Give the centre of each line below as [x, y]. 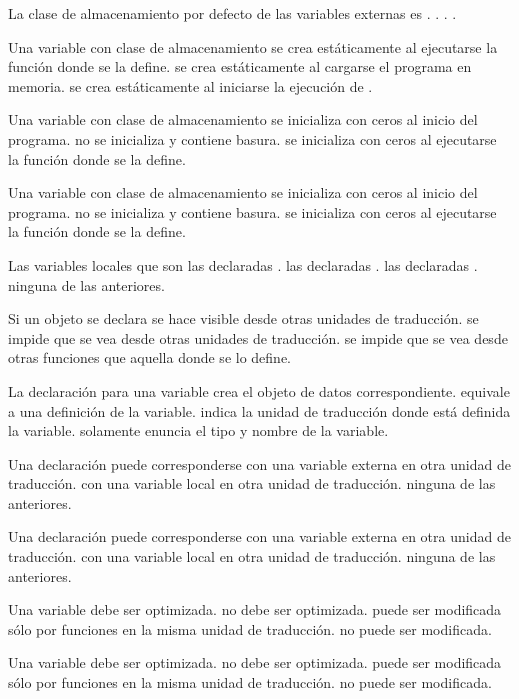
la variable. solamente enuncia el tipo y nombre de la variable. [198, 430]
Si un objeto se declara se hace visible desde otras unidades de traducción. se [243, 318]
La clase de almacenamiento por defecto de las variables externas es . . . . [232, 13]
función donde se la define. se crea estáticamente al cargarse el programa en [240, 66]
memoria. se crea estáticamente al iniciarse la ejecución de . [190, 85]
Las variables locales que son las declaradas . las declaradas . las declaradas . [243, 264]
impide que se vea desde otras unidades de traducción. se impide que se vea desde [258, 337]
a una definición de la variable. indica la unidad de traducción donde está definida [259, 410]
